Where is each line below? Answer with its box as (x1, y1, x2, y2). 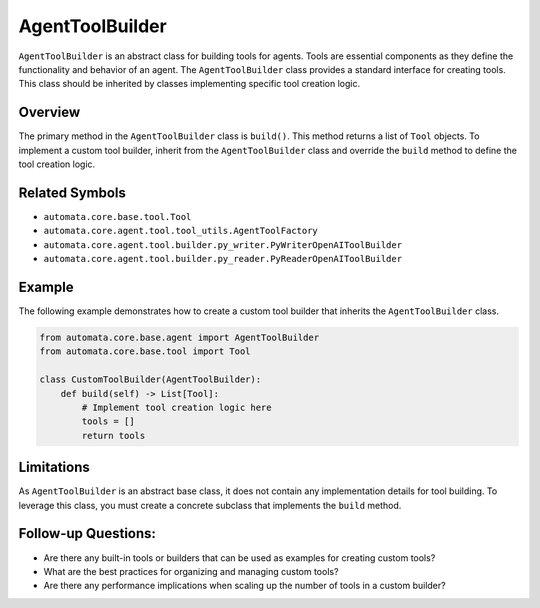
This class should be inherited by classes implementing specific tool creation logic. (18, 78, 360, 90)
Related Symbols (18, 184, 127, 201)
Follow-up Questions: (18, 525, 157, 542)
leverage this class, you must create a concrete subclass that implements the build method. (18, 499, 402, 511)
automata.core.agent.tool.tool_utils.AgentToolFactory (43, 225, 319, 237)
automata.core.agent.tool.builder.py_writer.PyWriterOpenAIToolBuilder (43, 239, 403, 250)
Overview (18, 104, 81, 121)
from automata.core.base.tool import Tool (39, 346, 251, 357)
